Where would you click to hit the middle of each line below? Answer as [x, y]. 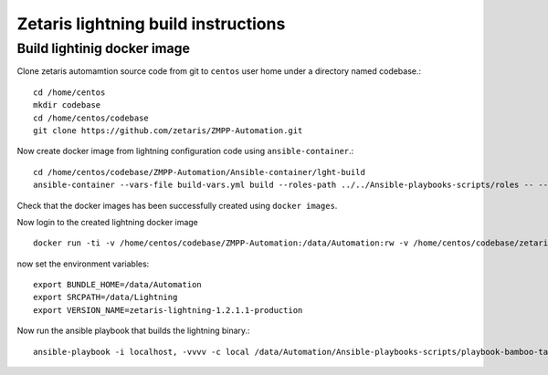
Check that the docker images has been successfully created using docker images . [177, 205]
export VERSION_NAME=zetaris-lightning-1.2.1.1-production [168, 310]
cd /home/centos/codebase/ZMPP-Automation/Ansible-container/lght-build [199, 172]
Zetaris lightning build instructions [151, 24]
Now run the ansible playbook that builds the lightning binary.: [133, 331]
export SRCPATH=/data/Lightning [105, 297]
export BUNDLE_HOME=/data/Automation [118, 285]
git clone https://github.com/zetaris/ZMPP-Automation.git [168, 130]
